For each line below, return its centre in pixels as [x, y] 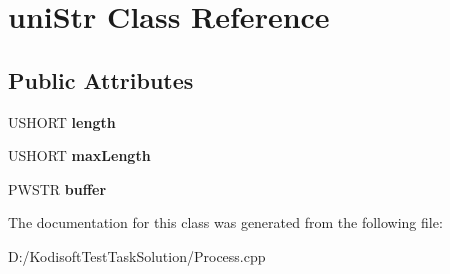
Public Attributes [101, 79]
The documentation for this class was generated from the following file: [225, 222]
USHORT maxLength [79, 155]
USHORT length [62, 121]
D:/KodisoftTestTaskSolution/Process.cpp [137, 255]
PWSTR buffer [57, 188]
